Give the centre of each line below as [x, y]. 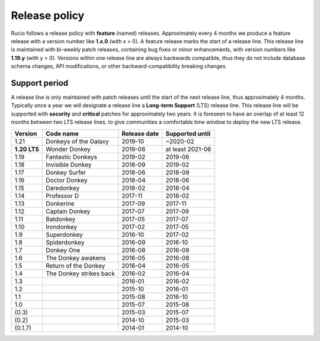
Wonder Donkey [68, 149]
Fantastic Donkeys [71, 157]
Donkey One [63, 250]
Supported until [188, 133]
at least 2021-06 [188, 149]
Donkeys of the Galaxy [77, 141]
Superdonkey [64, 234]
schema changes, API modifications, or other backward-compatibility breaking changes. [119, 66]
